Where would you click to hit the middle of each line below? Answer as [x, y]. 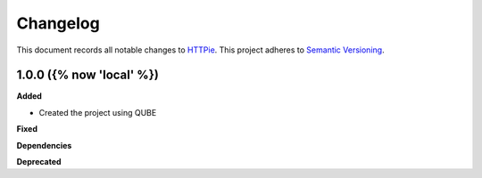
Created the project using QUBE [98, 112]
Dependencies [44, 145]
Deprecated [39, 162]
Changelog [58, 23]
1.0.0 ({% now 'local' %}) [88, 75]
